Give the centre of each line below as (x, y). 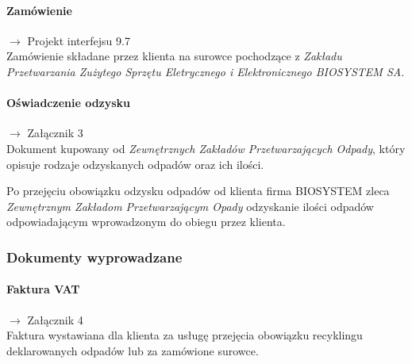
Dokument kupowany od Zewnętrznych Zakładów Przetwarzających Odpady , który (206, 148)
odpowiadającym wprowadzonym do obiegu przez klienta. (146, 222)
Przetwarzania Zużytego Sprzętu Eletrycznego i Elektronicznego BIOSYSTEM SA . (206, 71)
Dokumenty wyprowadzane (94, 257)
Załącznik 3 (55, 133)
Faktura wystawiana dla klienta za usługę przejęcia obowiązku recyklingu (185, 335)
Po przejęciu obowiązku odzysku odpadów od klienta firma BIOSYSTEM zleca (198, 191)
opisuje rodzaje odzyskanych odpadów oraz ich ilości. (135, 164)
